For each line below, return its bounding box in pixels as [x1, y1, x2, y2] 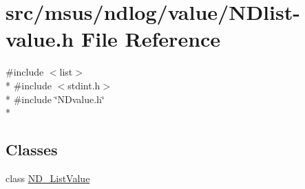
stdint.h [67, 78, 101, 92]
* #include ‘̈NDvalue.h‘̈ [6, 91, 105, 106]
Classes [6, 139, 58, 160]
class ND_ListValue [6, 170, 90, 185]
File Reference [81, 25, 221, 53]
